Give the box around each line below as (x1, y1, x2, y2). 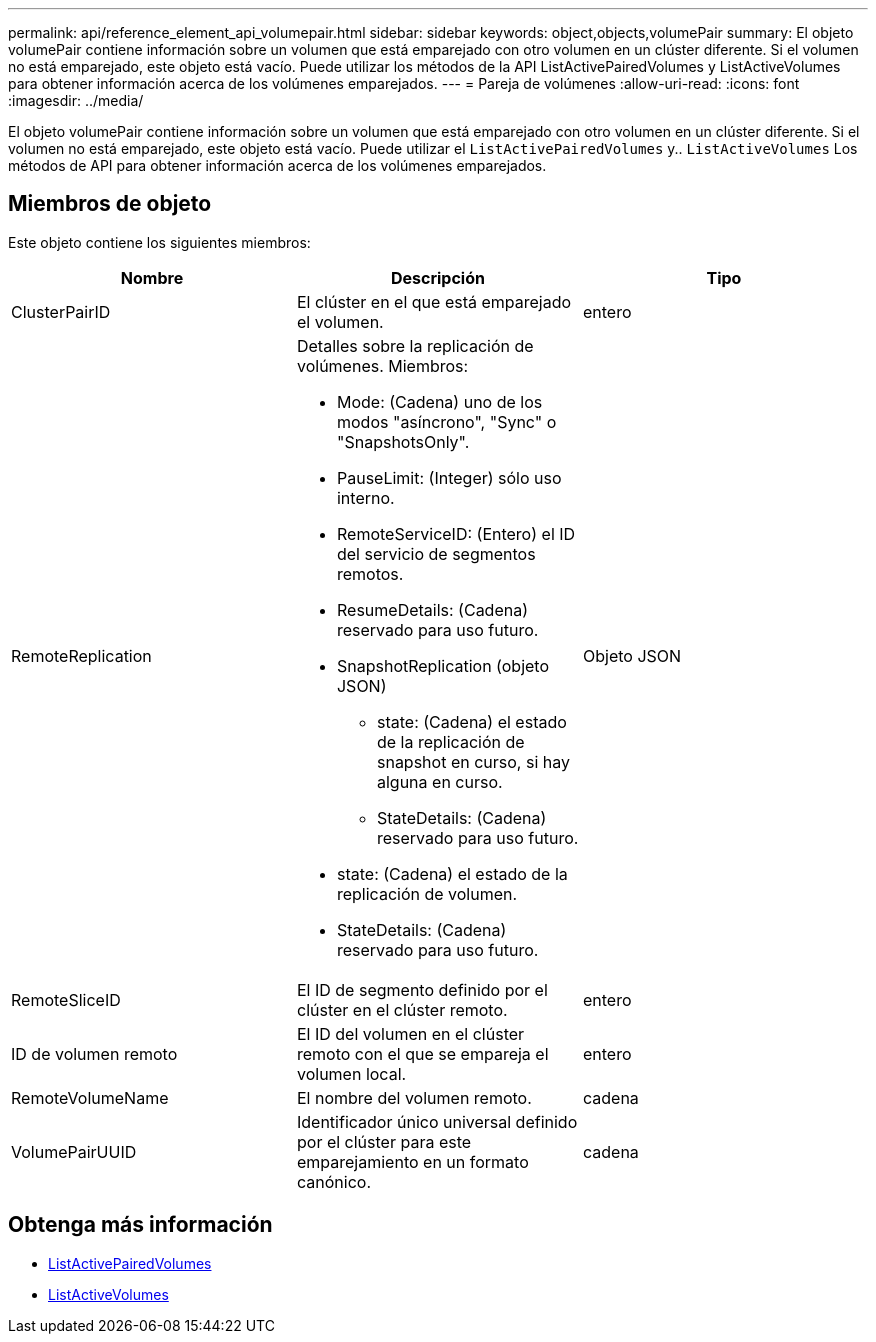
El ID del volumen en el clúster (296, 1023, 525, 1044)
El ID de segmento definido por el (296, 979, 548, 1000)
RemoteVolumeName (11, 1087, 169, 1108)
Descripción (390, 267, 485, 288)
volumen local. (296, 1063, 407, 1084)
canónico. (296, 1171, 371, 1192)
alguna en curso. (376, 771, 503, 792)
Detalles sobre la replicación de (296, 335, 534, 356)
